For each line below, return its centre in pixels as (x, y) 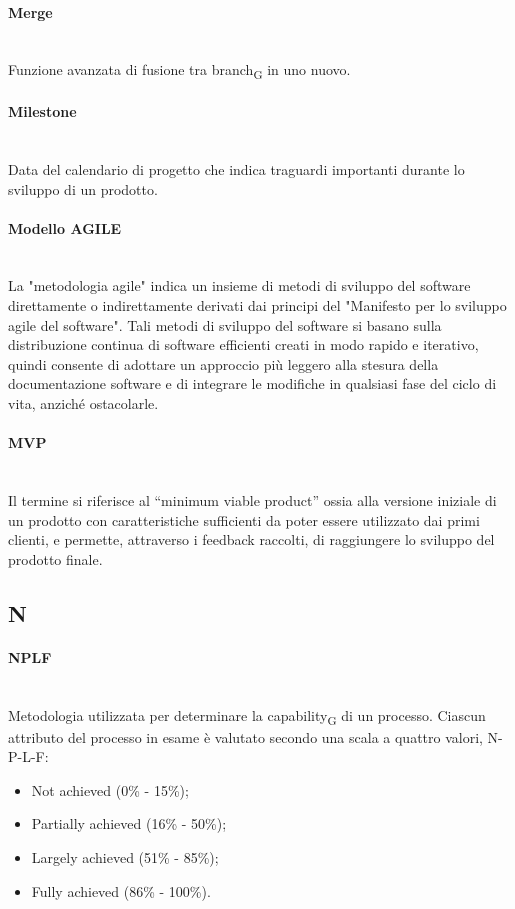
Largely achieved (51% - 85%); (125, 857)
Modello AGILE (65, 227)
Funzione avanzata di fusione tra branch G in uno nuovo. (179, 71)
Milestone (42, 111)
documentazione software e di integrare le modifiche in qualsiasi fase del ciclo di (252, 383)
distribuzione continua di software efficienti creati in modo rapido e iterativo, (243, 344)
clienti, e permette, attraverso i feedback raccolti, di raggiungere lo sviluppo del (251, 539)
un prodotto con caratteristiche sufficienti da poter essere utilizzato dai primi (244, 519)
